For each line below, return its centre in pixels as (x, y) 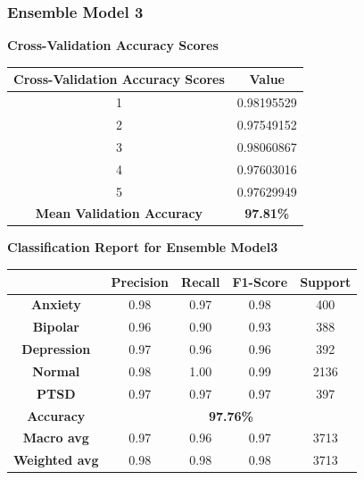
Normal (56, 371)
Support (326, 281)
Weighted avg (56, 460)
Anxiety (56, 304)
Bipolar (56, 327)
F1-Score (260, 281)
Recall (201, 281)
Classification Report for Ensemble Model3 (143, 247)
